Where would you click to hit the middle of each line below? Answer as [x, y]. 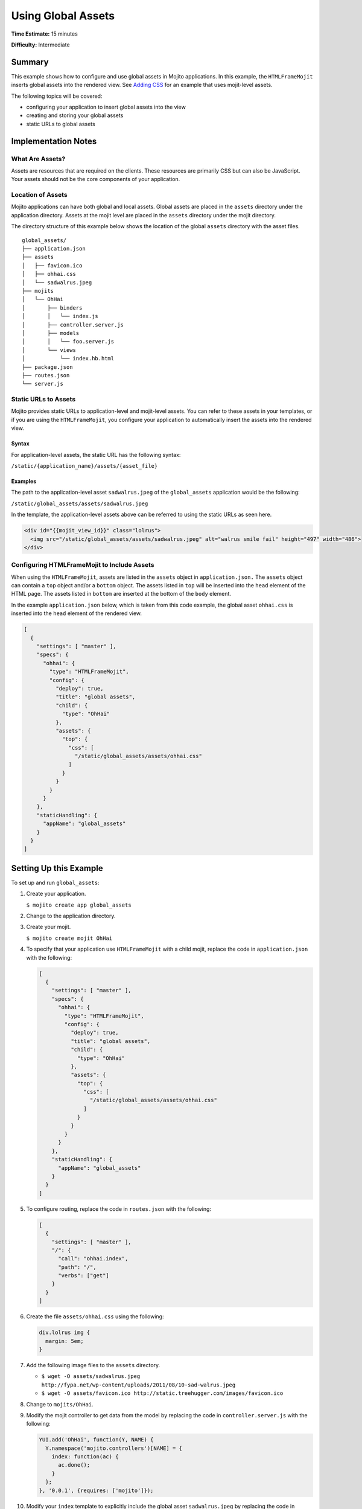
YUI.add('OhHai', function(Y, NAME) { [96, 1440]
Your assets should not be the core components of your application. [96, 179]
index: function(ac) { [85, 1457]
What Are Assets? [38, 159]
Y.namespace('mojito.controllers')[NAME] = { [114, 1448]
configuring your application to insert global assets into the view [106, 107]
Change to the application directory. [71, 916]
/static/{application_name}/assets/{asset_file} [84, 466]
